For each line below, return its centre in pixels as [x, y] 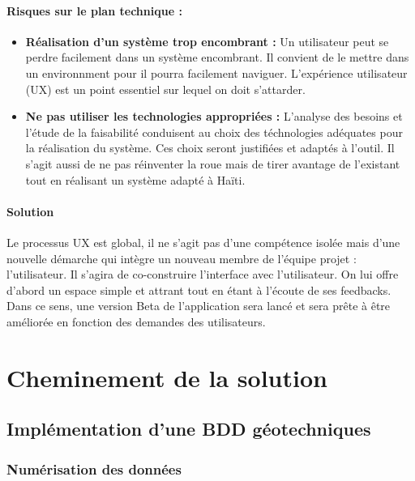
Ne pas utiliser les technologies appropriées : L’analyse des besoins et [214, 116]
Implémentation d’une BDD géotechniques [189, 429]
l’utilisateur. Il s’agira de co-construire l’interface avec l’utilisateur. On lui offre [203, 274]
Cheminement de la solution [167, 377]
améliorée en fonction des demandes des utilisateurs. [136, 321]
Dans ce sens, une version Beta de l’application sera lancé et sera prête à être [199, 306]
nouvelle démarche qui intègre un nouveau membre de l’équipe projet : [182, 258]
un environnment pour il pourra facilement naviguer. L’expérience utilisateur [216, 72]
